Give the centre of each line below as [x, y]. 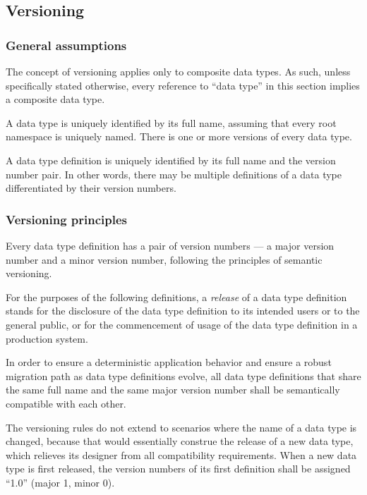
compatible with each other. [66, 403]
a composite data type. [55, 99]
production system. [47, 338]
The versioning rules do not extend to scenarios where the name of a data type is [181, 427]
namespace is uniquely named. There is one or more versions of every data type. [179, 136]
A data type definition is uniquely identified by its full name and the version [171, 160]
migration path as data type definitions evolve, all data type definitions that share [183, 375]
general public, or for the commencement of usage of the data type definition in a [182, 324]
